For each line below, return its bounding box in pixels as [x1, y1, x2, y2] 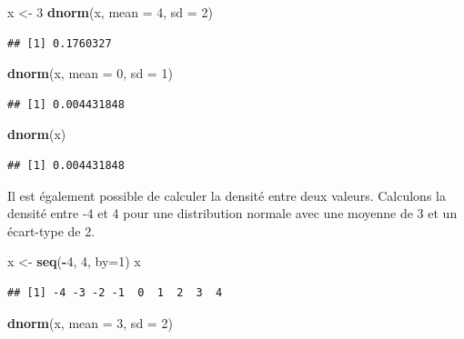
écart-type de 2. [7, 221, 96, 240]
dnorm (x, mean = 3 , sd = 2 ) [7, 313, 173, 332]
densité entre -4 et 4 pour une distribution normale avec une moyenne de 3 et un [7, 204, 458, 223]
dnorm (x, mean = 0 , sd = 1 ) [7, 64, 173, 83]
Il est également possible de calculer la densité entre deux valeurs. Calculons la [7, 185, 446, 204]
